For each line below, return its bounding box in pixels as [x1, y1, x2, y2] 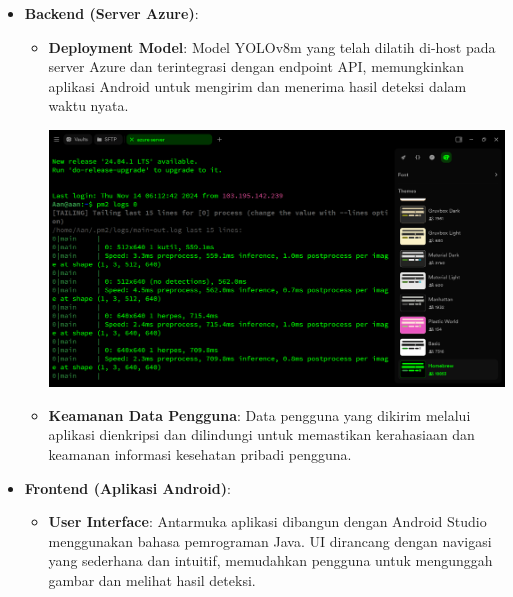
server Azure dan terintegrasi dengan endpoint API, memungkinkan [48, 56, 465, 77]
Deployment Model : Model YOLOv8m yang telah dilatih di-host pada [48, 36, 496, 57]
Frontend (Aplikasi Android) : [24, 477, 231, 498]
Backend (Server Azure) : [24, 3, 199, 23]
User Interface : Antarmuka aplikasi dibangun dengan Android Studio [48, 511, 487, 532]
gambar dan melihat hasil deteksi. [48, 569, 256, 590]
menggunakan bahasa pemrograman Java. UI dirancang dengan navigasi [48, 530, 492, 551]
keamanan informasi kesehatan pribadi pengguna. [48, 443, 352, 464]
